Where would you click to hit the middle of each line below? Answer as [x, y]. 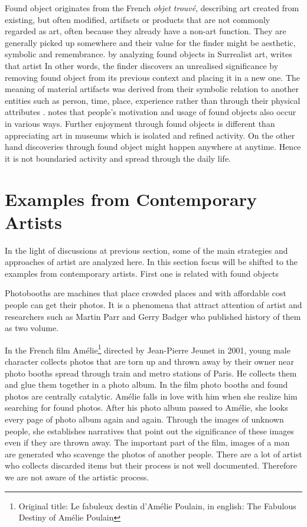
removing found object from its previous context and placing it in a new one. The [153, 77]
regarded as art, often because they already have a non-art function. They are [146, 31]
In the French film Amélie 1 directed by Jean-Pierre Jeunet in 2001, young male [148, 349]
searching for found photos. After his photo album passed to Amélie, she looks [146, 407]
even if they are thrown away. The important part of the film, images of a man [147, 442]
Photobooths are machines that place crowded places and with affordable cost [146, 293]
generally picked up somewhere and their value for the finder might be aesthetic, [150, 42]
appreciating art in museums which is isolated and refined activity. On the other [150, 135]
